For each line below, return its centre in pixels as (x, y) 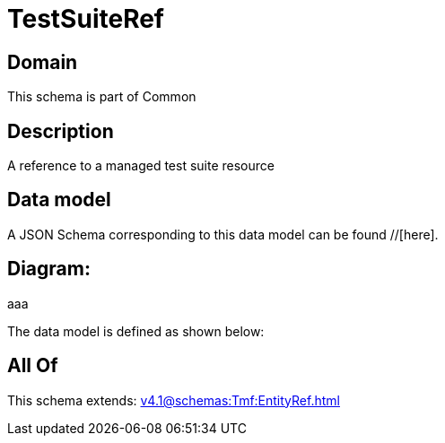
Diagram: (49, 269)
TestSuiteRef (86, 19)
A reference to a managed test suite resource (141, 166)
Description (61, 131)
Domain (43, 62)
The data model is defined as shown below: (136, 331)
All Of (33, 366)
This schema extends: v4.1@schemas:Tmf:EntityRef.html (174, 400)
